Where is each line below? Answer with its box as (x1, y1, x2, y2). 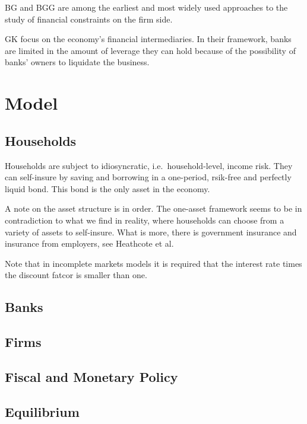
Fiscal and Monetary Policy (5, 367, 178, 385)
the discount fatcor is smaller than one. (5, 269, 147, 281)
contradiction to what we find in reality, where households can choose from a (5, 213, 284, 226)
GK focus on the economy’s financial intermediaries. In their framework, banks (5, 33, 292, 45)
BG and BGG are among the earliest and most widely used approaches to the (5, 1, 288, 13)
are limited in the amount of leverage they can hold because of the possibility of (5, 44, 296, 56)
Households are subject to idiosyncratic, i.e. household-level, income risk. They (5, 159, 293, 171)
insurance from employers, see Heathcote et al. (5, 237, 174, 250)
